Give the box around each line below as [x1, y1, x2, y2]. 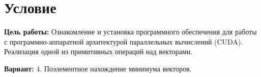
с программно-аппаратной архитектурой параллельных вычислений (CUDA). [4, 36, 243, 47]
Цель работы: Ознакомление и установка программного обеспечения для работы [4, 26, 257, 37]
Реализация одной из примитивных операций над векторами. [4, 46, 193, 57]
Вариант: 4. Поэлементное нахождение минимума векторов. [4, 63, 192, 73]
